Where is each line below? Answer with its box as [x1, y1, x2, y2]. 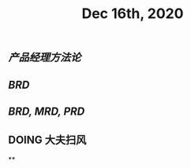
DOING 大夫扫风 [8, 133, 87, 147]
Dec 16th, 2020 [81, 5, 184, 23]
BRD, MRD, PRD [8, 104, 85, 118]
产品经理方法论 [8, 51, 81, 64]
